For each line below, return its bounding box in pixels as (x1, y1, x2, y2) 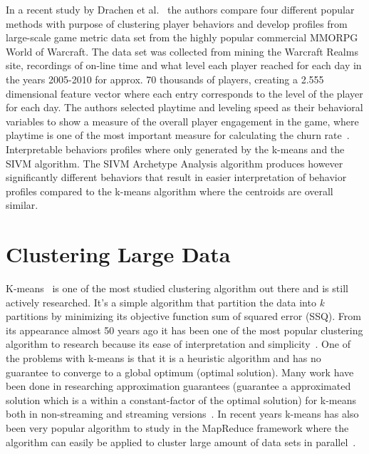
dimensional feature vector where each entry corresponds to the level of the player (6, 86, 363, 100)
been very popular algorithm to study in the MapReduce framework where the (6, 420, 349, 435)
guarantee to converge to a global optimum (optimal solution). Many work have (6, 364, 354, 379)
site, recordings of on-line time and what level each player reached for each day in (6, 58, 362, 73)
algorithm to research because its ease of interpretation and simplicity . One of (6, 336, 350, 351)
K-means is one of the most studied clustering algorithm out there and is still (6, 281, 348, 296)
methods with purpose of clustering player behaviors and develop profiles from (6, 16, 348, 31)
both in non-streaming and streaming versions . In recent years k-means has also (6, 406, 359, 421)
